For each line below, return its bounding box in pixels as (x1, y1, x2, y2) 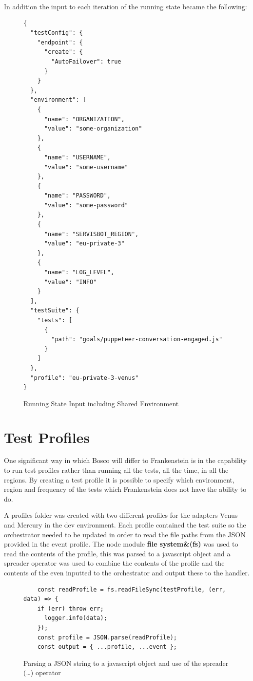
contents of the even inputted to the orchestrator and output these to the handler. (4, 568, 250, 577)
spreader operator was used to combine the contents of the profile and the (4, 558, 225, 568)
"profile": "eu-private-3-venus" (30, 374, 139, 381)
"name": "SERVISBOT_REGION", (44, 230, 139, 238)
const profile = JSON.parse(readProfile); (37, 634, 177, 641)
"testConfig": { (30, 29, 83, 37)
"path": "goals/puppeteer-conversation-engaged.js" (51, 336, 223, 343)
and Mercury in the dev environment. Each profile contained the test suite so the (4, 520, 246, 530)
